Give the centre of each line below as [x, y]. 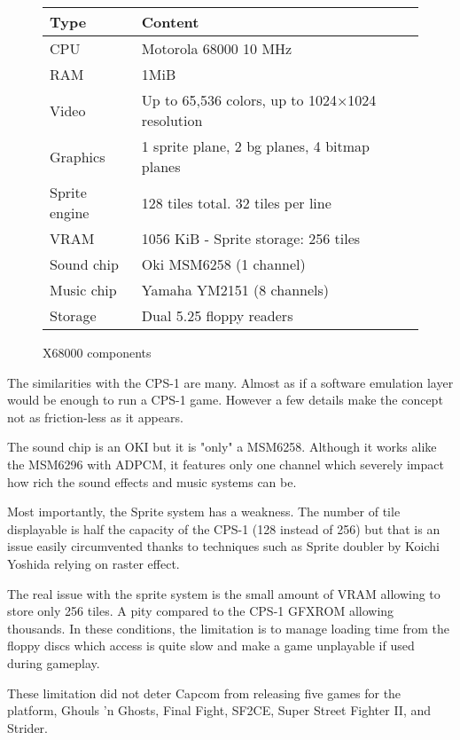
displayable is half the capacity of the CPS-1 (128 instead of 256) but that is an [224, 528]
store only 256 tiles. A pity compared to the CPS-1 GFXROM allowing [201, 611]
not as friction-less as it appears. [95, 417]
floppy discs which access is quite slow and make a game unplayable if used [211, 646]
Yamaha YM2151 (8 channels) [235, 290]
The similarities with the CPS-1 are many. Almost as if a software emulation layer [230, 382]
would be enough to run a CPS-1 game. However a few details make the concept [225, 400]
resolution [172, 120]
